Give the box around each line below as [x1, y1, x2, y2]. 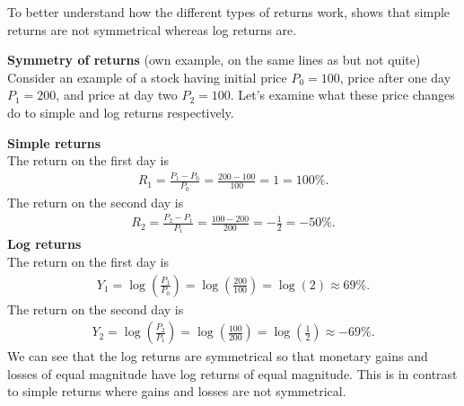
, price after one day [339, 67, 451, 86]
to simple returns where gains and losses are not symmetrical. [7, 382, 346, 401]
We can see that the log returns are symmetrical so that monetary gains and [7, 347, 428, 366]
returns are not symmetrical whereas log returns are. [7, 20, 297, 39]
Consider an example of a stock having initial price [7, 67, 287, 86]
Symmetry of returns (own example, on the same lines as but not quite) [7, 50, 421, 69]
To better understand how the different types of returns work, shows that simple [7, 3, 451, 21]
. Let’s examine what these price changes [230, 85, 455, 104]
